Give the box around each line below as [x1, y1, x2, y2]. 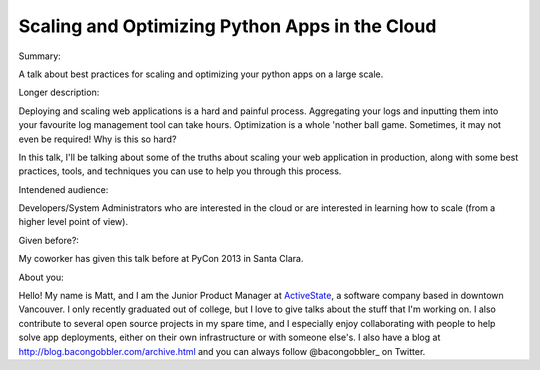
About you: [18, 271, 64, 283]
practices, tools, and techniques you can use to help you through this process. [18, 165, 342, 177]
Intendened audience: [18, 183, 109, 195]
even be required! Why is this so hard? [18, 133, 177, 145]
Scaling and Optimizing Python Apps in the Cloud [18, 15, 437, 37]
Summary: [18, 50, 62, 62]
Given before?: [18, 234, 80, 246]
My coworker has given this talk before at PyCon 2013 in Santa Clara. [18, 253, 304, 265]
